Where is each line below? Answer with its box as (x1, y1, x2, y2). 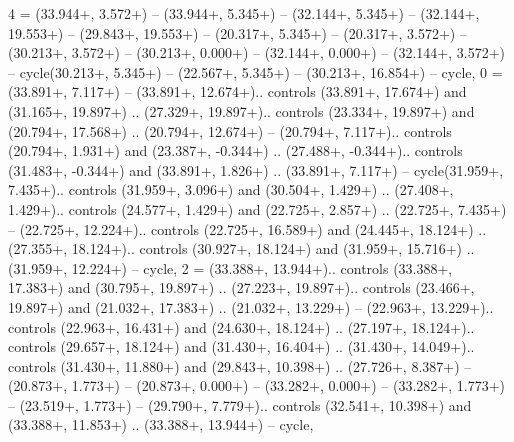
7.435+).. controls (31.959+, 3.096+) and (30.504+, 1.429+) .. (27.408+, (8, 179, 454, 200)
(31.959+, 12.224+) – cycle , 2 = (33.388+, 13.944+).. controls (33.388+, (8, 257, 453, 278)
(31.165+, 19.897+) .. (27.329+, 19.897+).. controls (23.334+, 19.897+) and (8, 100, 475, 121)
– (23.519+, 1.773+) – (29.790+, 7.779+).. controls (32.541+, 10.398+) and (8, 394, 472, 415)
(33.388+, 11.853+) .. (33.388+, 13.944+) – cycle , (8, 414, 314, 435)
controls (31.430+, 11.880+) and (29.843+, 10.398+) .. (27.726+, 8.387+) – (8, 355, 472, 376)
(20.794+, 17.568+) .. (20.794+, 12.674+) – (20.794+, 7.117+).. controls (8, 120, 452, 141)
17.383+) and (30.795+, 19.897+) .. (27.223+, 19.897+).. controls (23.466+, (8, 277, 475, 298)
